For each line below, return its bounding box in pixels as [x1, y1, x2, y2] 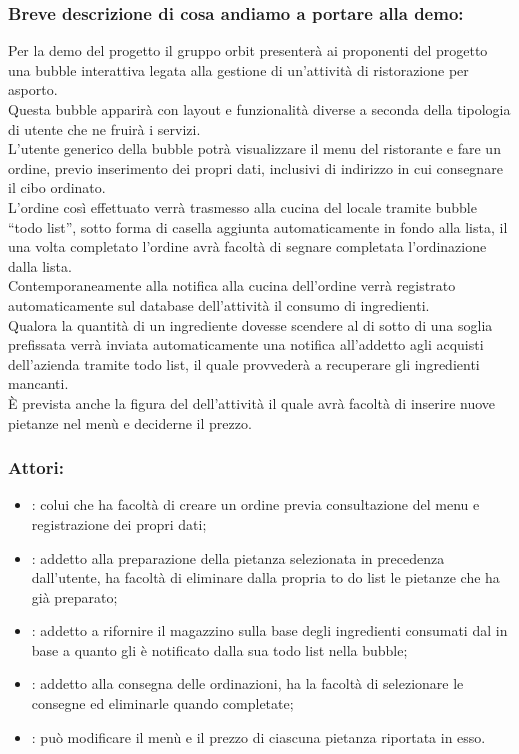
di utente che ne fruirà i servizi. [8, 118, 201, 139]
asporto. [8, 79, 58, 100]
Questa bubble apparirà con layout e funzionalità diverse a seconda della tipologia [8, 99, 511, 119]
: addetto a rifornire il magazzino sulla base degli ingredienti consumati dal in [31, 620, 508, 641]
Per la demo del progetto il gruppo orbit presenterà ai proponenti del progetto [8, 40, 488, 61]
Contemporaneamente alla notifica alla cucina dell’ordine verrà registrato [8, 275, 456, 296]
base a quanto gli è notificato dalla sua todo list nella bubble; [31, 639, 408, 660]
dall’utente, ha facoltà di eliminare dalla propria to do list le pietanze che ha [31, 567, 500, 588]
